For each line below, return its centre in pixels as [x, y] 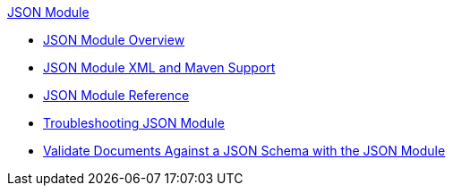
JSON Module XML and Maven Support [159, 67]
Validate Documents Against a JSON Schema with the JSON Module [244, 151]
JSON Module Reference [116, 95]
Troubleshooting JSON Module [134, 123]
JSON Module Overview [114, 40]
